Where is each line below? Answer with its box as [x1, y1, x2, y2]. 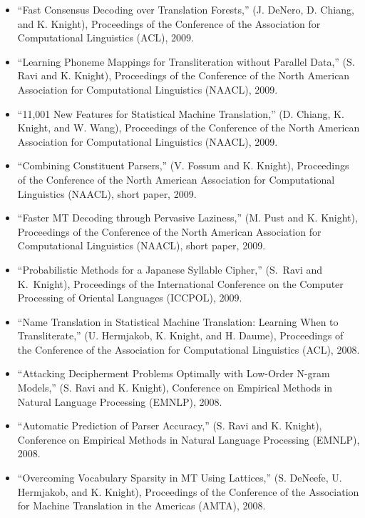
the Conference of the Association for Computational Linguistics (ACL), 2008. [17, 342, 360, 357]
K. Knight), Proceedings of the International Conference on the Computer [17, 276, 344, 291]
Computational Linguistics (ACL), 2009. [17, 30, 194, 45]
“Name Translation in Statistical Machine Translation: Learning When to [17, 314, 339, 329]
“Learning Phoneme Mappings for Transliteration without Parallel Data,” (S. [17, 54, 355, 69]
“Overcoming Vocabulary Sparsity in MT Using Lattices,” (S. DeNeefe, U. [17, 470, 342, 485]
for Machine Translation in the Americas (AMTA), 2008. [17, 498, 266, 513]
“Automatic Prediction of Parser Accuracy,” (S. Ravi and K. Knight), [17, 418, 322, 433]
